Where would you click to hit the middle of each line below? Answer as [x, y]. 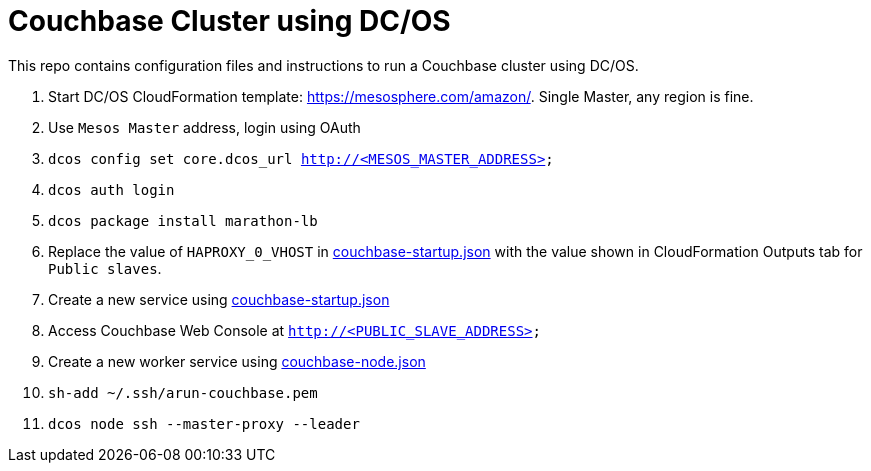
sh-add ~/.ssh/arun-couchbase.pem [183, 392]
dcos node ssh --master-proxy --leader [204, 423]
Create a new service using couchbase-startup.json [219, 299]
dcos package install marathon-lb [183, 220]
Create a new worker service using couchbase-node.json [237, 361]
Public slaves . [105, 268]
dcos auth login [111, 189]
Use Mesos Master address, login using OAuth [204, 127]
